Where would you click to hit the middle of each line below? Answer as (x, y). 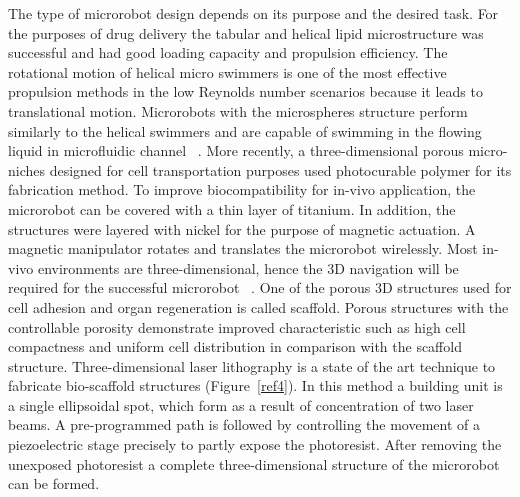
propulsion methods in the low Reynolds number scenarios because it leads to (245, 91)
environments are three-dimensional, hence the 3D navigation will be (248, 267)
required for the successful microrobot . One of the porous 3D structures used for (260, 287)
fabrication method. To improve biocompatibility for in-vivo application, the (242, 189)
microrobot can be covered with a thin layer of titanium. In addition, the (232, 208)
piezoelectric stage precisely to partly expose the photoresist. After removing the (255, 444)
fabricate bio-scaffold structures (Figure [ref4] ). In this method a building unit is (255, 385)
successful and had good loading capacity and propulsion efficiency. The (228, 52)
